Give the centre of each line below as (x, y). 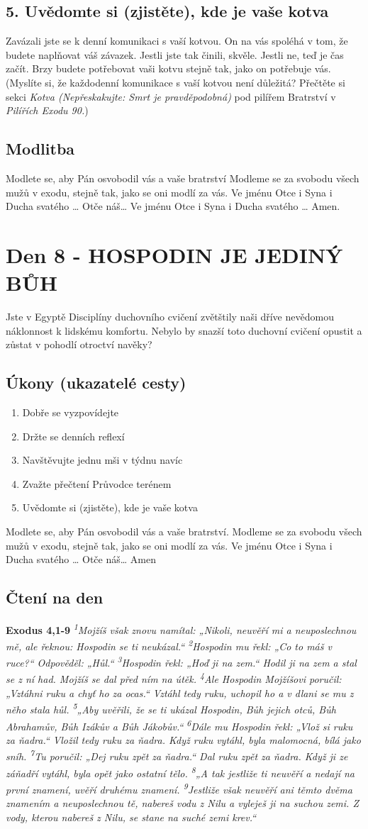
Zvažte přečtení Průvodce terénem (97, 483)
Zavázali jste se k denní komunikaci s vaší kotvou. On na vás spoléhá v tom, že (177, 41)
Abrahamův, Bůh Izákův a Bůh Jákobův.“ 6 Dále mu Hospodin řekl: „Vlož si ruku (179, 725)
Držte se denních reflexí (73, 436)
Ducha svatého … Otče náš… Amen (81, 559)
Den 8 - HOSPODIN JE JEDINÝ (174, 254)
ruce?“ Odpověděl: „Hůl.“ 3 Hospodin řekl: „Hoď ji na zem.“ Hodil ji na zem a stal (181, 662)
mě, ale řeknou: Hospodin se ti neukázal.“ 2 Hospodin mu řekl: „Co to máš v (169, 645)
